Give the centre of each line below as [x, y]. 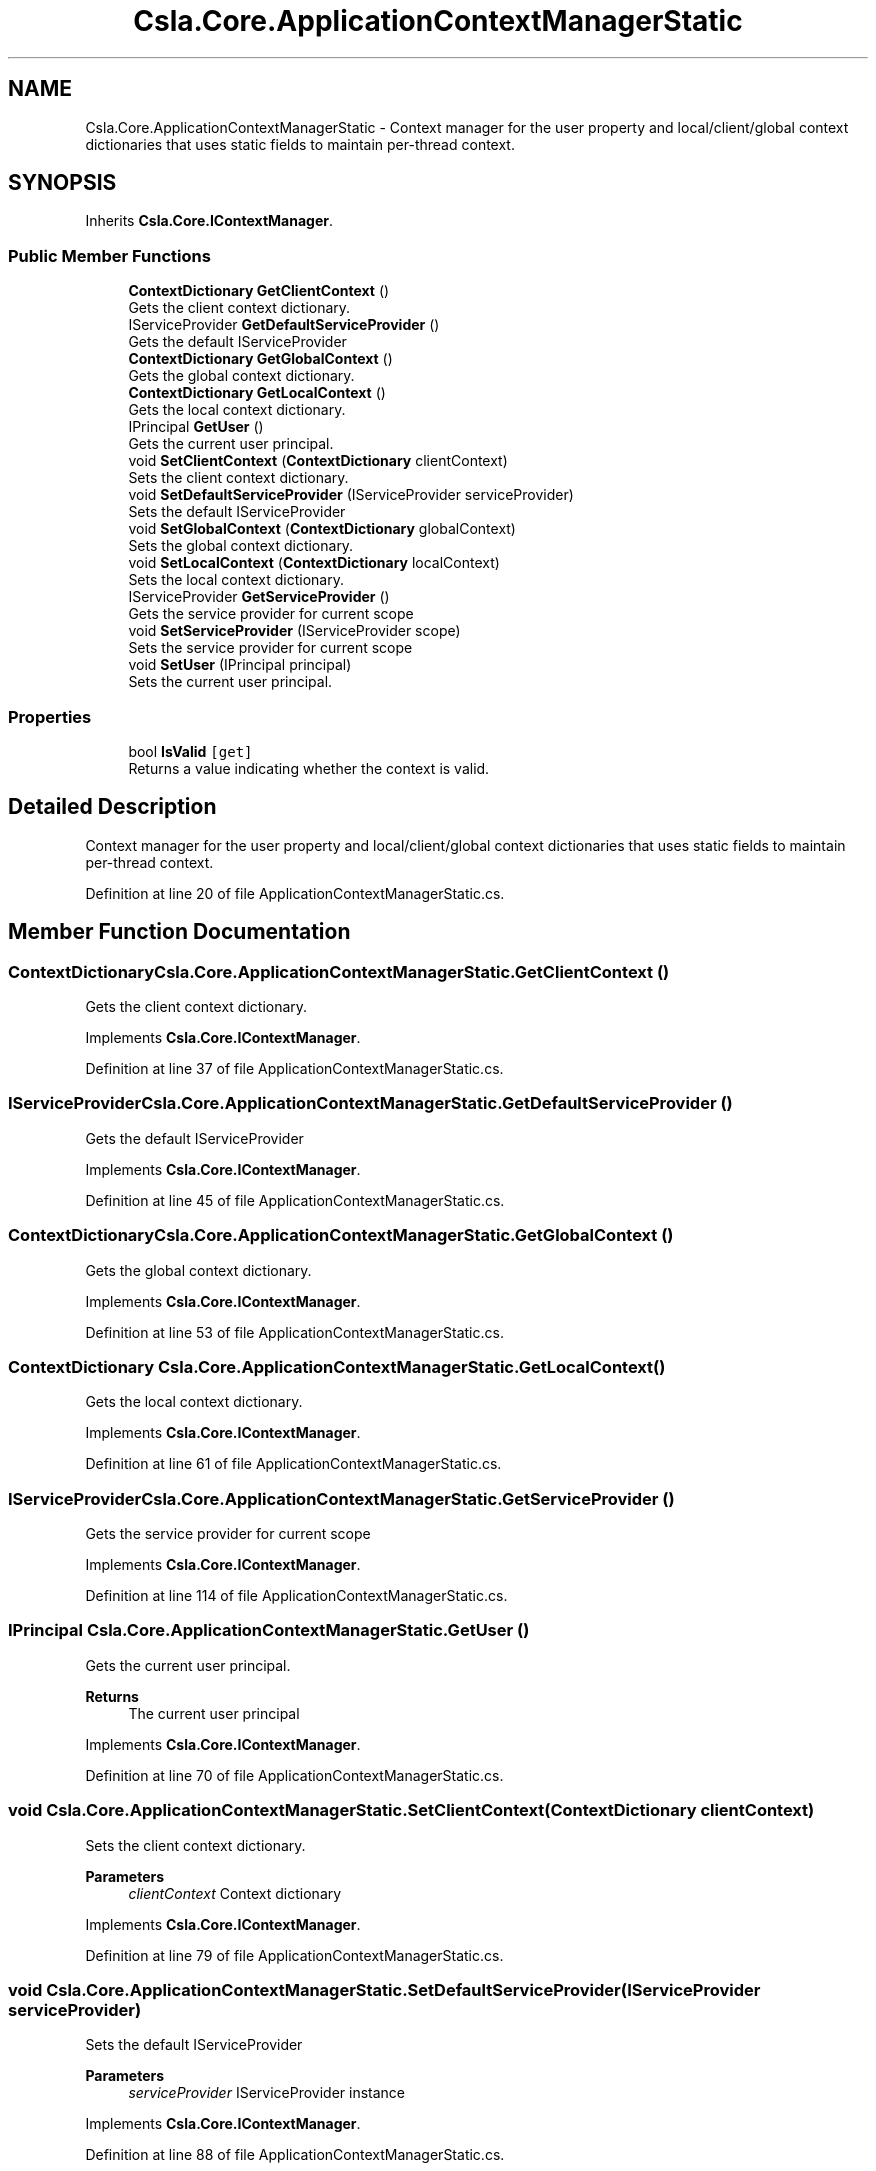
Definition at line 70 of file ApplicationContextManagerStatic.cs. [294, 1775]
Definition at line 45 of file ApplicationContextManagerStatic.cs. [295, 1200]
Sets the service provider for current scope [270, 648]
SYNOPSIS [62, 183]
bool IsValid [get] [190, 751]
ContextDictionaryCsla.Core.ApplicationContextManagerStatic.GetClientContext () [339, 971]
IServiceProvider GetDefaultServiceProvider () [284, 325]
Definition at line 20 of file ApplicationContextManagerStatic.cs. [295, 893]
